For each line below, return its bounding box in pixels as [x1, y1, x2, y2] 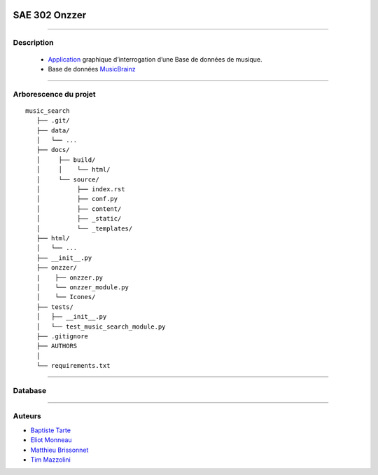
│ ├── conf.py [36, 195, 118, 203]
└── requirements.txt [36, 362, 111, 370]
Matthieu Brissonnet [30, 446, 89, 454]
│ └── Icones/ [36, 293, 96, 301]
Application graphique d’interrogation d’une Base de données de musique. [48, 55, 262, 63]
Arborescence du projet [13, 89, 96, 99]
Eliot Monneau [30, 436, 73, 444]
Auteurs [13, 411, 41, 421]
